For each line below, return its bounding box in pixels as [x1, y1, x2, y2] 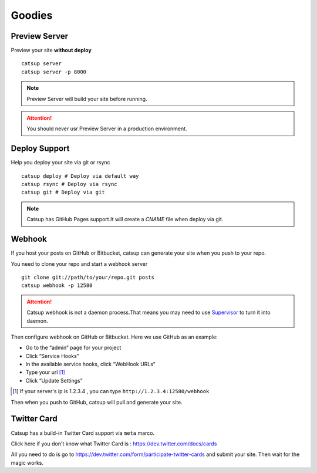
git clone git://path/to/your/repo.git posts [21, 273, 155, 281]
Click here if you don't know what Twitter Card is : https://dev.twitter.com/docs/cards [11, 440, 217, 447]
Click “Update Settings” [25, 377, 83, 384]
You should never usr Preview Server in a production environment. [26, 125, 187, 132]
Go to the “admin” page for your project [25, 344, 122, 352]
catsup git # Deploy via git [21, 189, 105, 196]
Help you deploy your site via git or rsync [11, 159, 111, 166]
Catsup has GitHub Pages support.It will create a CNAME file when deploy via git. [26, 216, 224, 223]
